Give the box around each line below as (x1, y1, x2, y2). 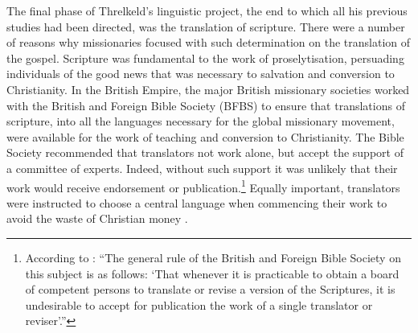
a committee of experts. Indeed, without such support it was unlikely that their (6, 159, 398, 176)
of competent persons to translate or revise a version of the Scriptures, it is (25, 281, 395, 298)
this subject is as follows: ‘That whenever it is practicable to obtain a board (25, 265, 400, 282)
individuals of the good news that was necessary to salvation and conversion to (6, 65, 395, 82)
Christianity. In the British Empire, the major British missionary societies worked (6, 80, 410, 97)
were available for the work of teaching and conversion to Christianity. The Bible (6, 128, 404, 145)
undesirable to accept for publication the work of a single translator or (25, 296, 373, 313)
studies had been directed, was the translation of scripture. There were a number (6, 18, 405, 35)
